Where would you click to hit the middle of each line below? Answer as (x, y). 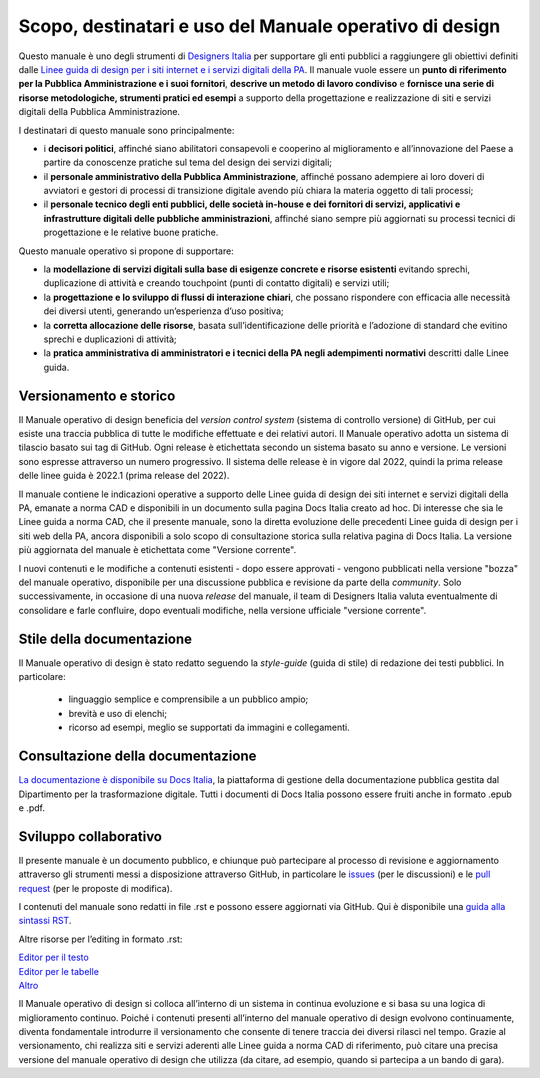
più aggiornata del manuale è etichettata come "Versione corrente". (157, 550)
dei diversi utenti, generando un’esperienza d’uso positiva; (163, 311)
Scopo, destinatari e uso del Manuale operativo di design (259, 26)
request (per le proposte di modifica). (95, 888)
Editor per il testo (53, 957)
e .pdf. (31, 807)
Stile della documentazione (105, 638)
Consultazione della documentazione (137, 756)
